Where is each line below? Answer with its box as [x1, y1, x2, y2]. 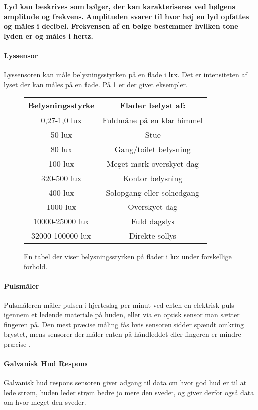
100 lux [48, 158, 74, 170]
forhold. [24, 261, 48, 271]
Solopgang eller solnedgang [106, 187, 200, 199]
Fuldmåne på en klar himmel [102, 114, 203, 126]
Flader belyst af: [120, 100, 186, 111]
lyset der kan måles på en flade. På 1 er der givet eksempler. [4, 79, 188, 89]
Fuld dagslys [131, 215, 174, 227]
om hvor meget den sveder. [4, 397, 86, 407]
